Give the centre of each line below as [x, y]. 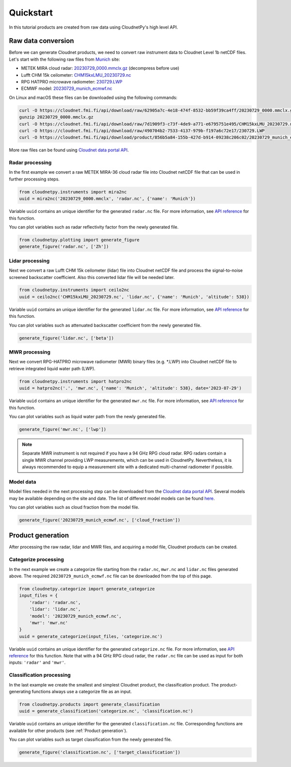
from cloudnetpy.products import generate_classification [89, 704]
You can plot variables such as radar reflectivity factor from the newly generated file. [94, 227]
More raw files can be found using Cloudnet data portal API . [69, 150]
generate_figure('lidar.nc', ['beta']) [66, 338]
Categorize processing [36, 559]
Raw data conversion [41, 41]
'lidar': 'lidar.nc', [55, 609]
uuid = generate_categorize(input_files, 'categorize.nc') [91, 636]
